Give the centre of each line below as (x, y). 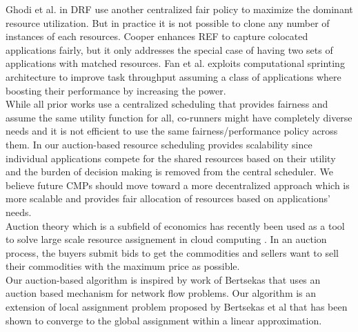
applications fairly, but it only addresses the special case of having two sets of (169, 49)
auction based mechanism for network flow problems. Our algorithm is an (161, 293)
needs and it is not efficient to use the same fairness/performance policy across (172, 131)
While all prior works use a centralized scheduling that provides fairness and (167, 104)
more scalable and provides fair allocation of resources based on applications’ (168, 198)
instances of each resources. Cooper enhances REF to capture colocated (157, 36)
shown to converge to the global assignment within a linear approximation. (164, 320)
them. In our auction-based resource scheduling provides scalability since (159, 144)
